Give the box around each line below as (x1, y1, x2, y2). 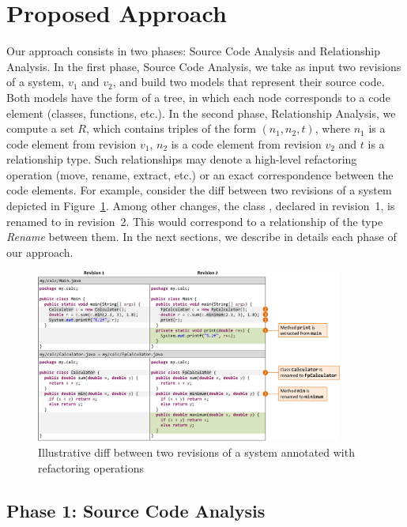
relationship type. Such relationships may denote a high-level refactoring (6, 151, 357, 168)
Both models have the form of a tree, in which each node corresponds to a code (6, 88, 390, 105)
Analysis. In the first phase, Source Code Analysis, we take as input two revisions (6, 58, 401, 74)
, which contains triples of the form (85, 120, 256, 137)
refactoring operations (38, 459, 144, 476)
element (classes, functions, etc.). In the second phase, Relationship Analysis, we (6, 104, 396, 121)
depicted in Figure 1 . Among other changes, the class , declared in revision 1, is (6, 198, 395, 214)
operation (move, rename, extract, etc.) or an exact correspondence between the (6, 166, 394, 183)
